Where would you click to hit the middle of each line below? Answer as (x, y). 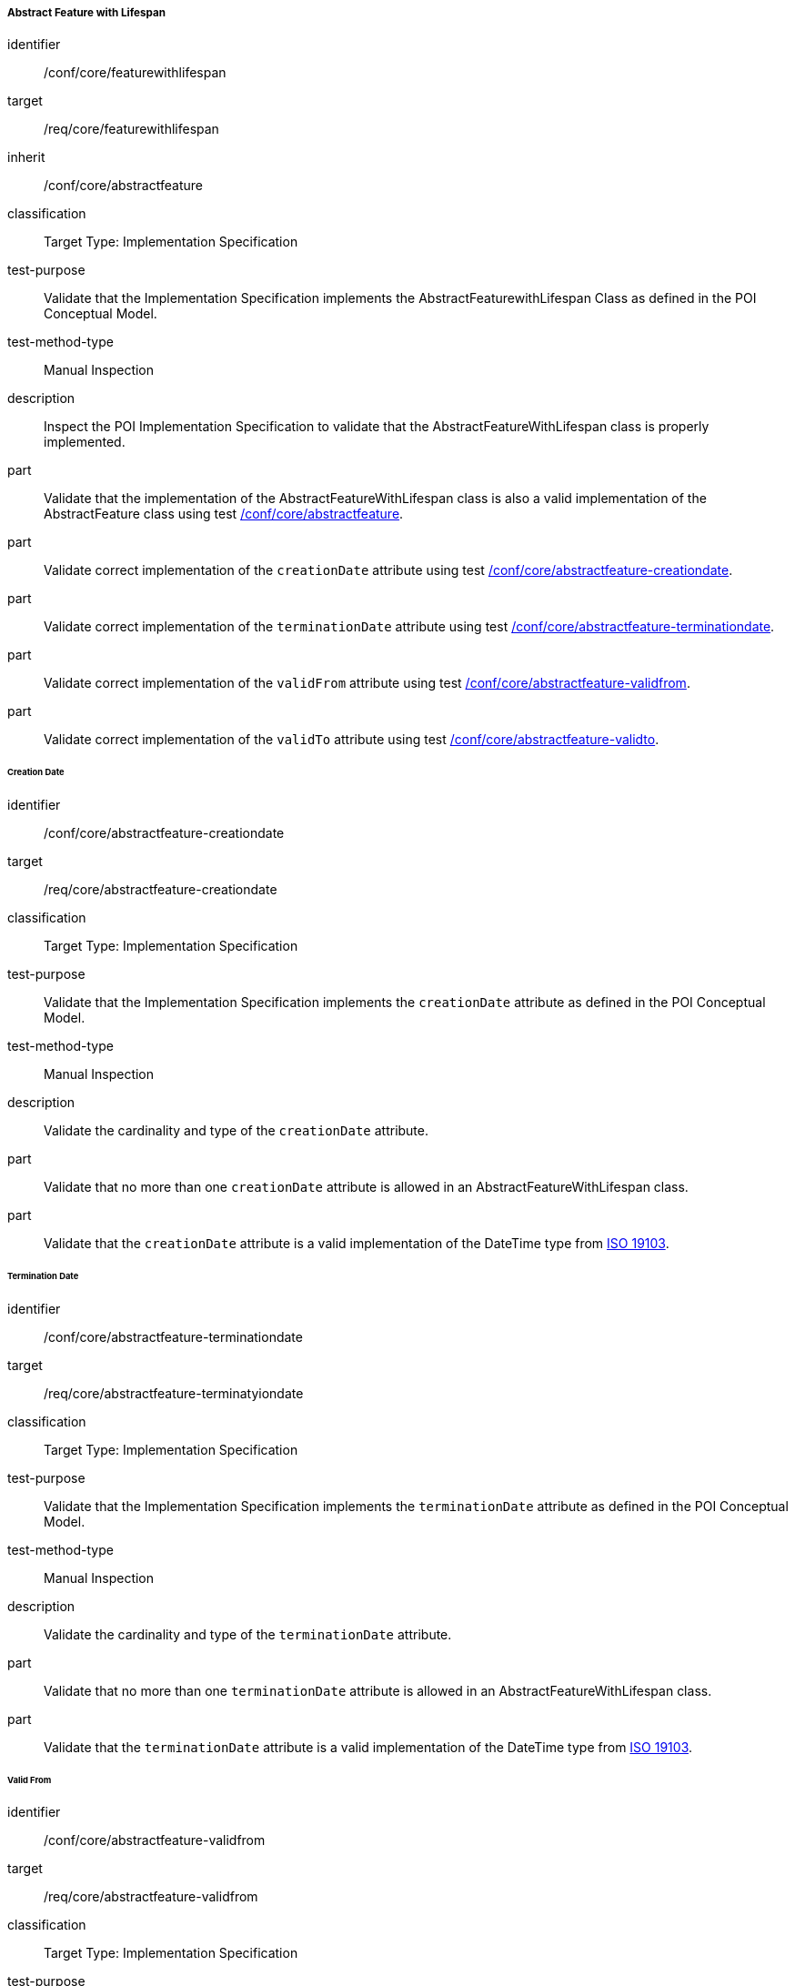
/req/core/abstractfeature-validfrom (151, 1897)
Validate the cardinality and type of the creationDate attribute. (236, 1131)
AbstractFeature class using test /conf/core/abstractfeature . (224, 514)
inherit (26, 157)
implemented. (85, 442)
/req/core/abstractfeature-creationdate (161, 890)
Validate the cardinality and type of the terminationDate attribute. (248, 1634)
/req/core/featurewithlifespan (131, 129)
